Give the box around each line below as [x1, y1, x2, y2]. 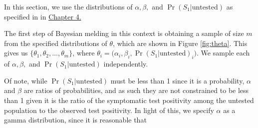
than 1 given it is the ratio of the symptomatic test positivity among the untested [4, 94, 254, 105]
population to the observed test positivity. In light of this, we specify [4, 104, 214, 115]
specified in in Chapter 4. [4, 11, 81, 21]
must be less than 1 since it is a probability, [110, 75, 245, 85]
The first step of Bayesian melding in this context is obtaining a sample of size [4, 28, 244, 38]
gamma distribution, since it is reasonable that [4, 114, 147, 125]
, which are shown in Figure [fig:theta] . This [113, 37, 248, 48]
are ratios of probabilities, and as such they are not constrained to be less [23, 85, 249, 95]
